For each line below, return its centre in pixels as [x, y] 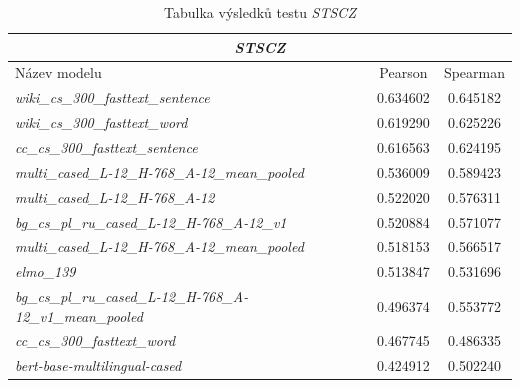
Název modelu [58, 72]
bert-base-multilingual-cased [98, 365]
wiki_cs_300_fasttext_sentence [112, 97]
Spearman [474, 72]
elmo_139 [45, 271]
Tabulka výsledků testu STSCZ [260, 12]
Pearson [403, 72]
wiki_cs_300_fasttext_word [101, 122]
